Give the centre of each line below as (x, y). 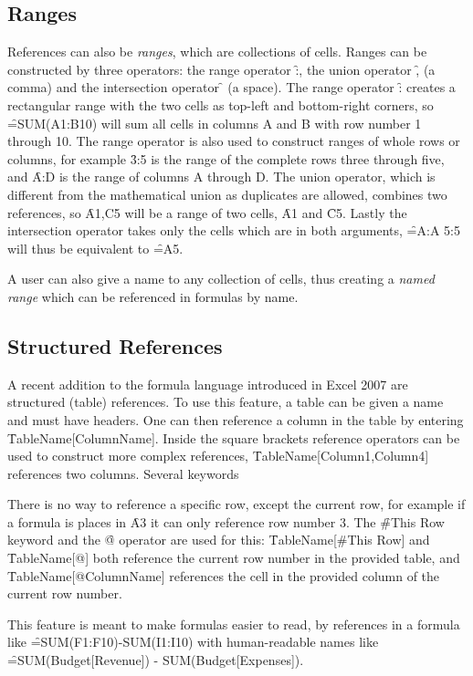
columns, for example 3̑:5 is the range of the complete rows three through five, (226, 158)
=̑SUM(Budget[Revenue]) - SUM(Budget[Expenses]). (156, 660)
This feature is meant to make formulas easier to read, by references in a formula (234, 624)
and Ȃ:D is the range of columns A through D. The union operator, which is (221, 177)
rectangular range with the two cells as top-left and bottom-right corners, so (221, 104)
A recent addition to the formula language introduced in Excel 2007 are (208, 384)
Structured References (115, 345)
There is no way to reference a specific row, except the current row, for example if (236, 504)
